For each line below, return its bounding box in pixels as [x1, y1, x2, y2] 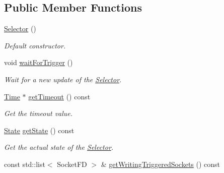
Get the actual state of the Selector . [4, 142, 114, 152]
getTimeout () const [28, 91, 91, 101]
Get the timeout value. [4, 108, 73, 119]
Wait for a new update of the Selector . [4, 74, 122, 84]
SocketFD [57, 158, 87, 169]
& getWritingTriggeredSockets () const [101, 158, 220, 169]
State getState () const [4, 125, 74, 135]
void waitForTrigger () [4, 57, 73, 68]
